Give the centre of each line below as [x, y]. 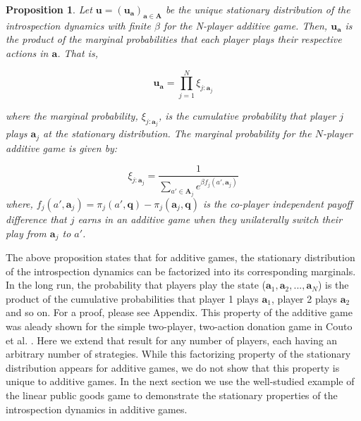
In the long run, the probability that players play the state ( [136, 285]
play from [26, 233]
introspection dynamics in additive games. [97, 409]
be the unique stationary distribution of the [258, 9]
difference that [36, 219]
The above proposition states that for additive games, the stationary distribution [180, 257]
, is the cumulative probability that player [247, 115]
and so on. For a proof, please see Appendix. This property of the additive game [179, 312]
